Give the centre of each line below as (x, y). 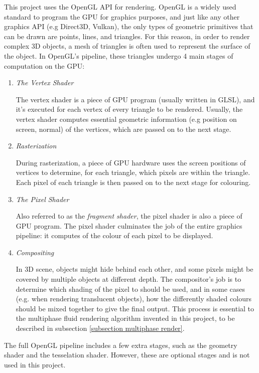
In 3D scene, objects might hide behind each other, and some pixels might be (135, 269)
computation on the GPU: (44, 65)
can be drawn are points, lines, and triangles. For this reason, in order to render (127, 36)
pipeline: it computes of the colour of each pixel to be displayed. (114, 235)
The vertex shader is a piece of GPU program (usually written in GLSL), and (135, 99)
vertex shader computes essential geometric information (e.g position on (126, 119)
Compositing (35, 252)
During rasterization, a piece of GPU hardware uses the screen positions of (131, 162)
